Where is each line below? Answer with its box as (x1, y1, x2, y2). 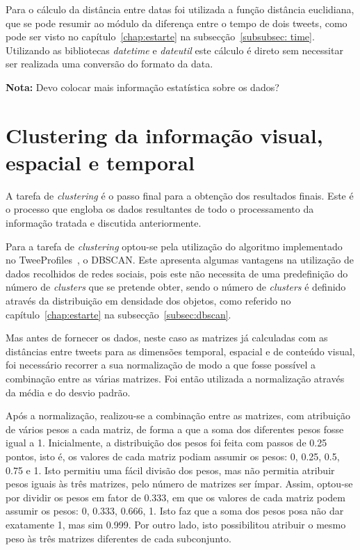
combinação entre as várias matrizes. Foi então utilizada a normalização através (6, 371, 345, 385)
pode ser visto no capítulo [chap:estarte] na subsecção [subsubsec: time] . (6, 29, 315, 44)
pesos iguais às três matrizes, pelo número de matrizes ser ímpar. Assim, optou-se (6, 476, 353, 491)
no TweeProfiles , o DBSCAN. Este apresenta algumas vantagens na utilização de (6, 252, 354, 267)
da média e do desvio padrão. (6, 385, 131, 399)
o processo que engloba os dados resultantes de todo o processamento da (6, 202, 314, 216)
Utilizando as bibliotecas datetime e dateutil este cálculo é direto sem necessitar (6, 42, 343, 57)
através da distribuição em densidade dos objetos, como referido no (6, 293, 291, 308)
